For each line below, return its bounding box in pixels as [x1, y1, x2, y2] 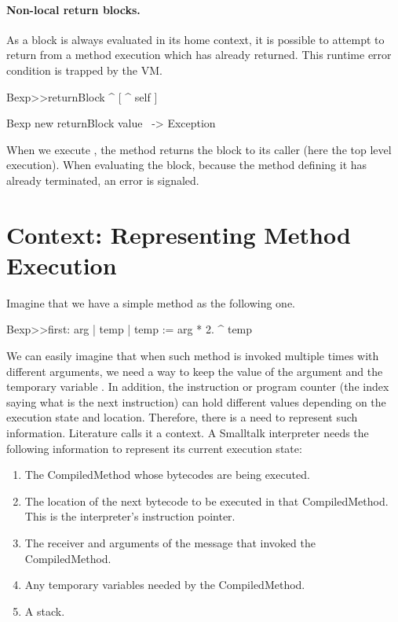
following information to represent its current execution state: [6, 440, 302, 456]
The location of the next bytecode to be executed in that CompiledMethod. [24, 492, 389, 509]
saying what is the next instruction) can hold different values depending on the [6, 393, 386, 410]
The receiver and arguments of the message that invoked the [24, 534, 316, 550]
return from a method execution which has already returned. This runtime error [6, 46, 392, 63]
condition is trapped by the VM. [6, 61, 162, 78]
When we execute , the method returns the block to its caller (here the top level [6, 141, 392, 157]
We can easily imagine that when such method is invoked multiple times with [6, 348, 379, 364]
